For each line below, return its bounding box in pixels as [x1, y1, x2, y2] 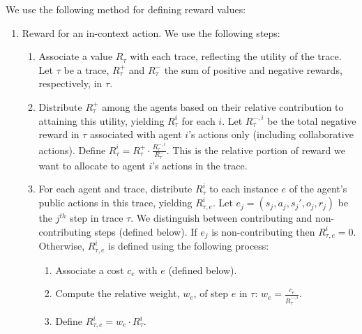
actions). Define [38, 142, 106, 157]
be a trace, [63, 62, 110, 77]
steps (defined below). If [94, 224, 197, 238]
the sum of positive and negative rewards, [164, 62, 342, 77]
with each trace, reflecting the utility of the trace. [130, 49, 342, 63]
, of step [193, 286, 229, 301]
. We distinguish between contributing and [130, 211, 312, 225]
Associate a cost [55, 262, 124, 277]
